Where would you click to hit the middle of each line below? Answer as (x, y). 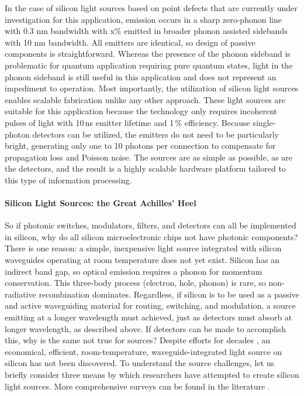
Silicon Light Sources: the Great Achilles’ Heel (101, 203)
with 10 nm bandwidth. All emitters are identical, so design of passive (130, 42)
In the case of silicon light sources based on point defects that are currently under (151, 8)
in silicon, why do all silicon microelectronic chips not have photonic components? (151, 236)
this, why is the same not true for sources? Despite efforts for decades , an (137, 340)
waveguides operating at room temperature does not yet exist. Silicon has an (142, 260)
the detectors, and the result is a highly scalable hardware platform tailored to (145, 168)
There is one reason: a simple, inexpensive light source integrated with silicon (143, 248)
